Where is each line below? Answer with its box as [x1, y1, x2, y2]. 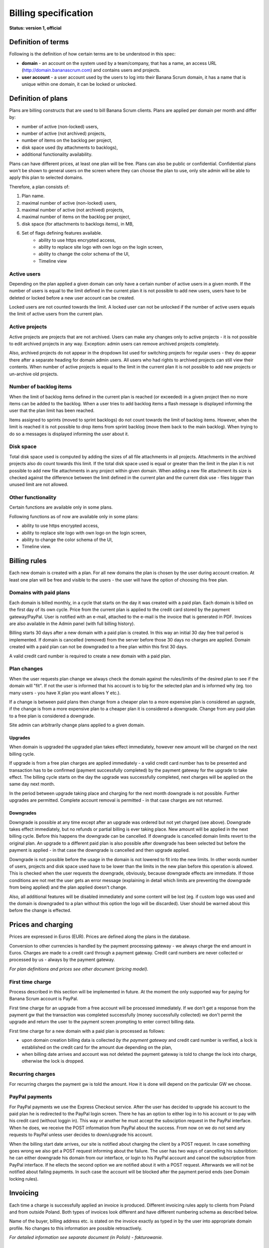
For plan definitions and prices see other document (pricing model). [9, 966, 149, 972]
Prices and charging [9, 921, 73, 929]
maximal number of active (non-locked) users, [21, 200, 117, 206]
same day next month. [9, 781, 55, 787]
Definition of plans [9, 94, 68, 102]
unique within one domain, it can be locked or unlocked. [21, 81, 137, 87]
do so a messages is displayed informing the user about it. [9, 431, 129, 437]
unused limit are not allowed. [9, 482, 68, 488]
